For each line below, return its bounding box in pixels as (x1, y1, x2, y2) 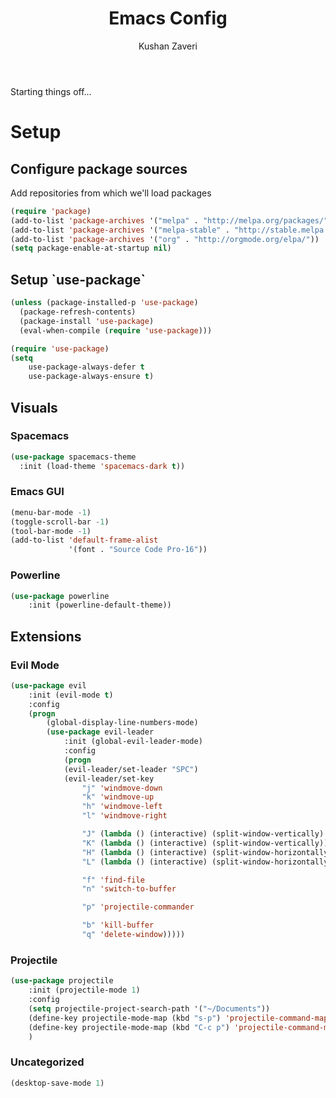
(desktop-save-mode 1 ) (10, 1078, 105, 1088)
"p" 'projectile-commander (81, 902, 195, 912)
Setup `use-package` (10, 271, 146, 288)
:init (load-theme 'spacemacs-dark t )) (19, 461, 186, 471)
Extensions (10, 628, 82, 645)
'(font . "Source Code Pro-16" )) (68, 545, 208, 555)
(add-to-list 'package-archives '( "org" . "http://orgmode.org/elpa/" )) (10, 234, 320, 244)
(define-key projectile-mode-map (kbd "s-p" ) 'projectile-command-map (28, 1013, 329, 1023)
